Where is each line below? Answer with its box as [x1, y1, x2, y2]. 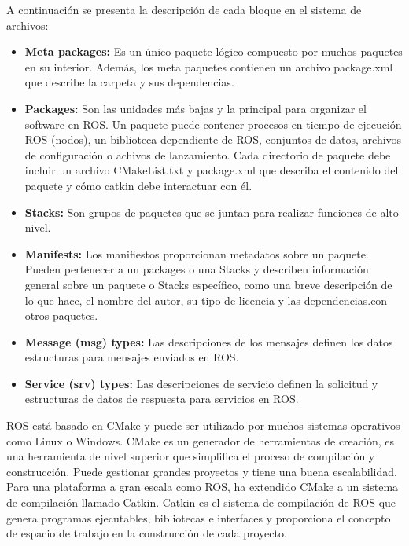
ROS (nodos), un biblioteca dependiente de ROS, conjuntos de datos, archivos [24, 131, 402, 148]
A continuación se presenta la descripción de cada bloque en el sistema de [6, 2, 362, 17]
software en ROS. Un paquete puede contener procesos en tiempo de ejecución [24, 115, 402, 132]
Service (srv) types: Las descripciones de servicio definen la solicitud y [24, 375, 378, 391]
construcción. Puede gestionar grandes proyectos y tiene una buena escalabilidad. [6, 463, 397, 479]
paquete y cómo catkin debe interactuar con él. [24, 177, 252, 193]
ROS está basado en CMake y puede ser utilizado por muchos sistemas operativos [6, 417, 400, 434]
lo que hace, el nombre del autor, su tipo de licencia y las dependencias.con [24, 291, 388, 308]
